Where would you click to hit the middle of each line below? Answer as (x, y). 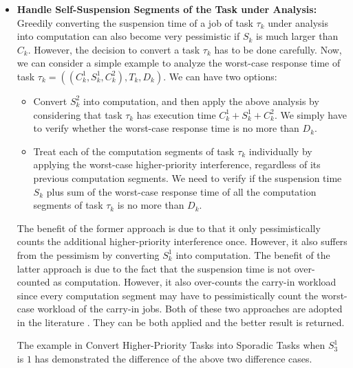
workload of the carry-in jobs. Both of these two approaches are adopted (190, 309)
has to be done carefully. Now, (278, 49)
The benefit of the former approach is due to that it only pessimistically (169, 228)
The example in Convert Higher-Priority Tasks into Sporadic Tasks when (171, 345)
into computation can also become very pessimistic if (128, 36)
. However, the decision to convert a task (114, 49)
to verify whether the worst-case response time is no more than (166, 128)
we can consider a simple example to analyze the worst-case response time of (179, 63)
